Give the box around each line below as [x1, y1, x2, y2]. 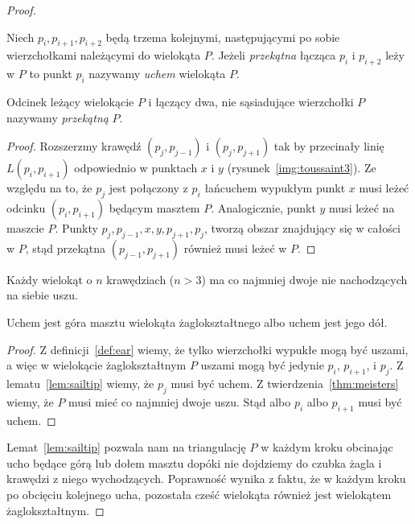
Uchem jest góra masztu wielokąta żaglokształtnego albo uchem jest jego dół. [6, 313, 388, 330]
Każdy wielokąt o [6, 270, 92, 287]
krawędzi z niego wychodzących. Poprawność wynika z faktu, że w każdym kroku [6, 470, 406, 487]
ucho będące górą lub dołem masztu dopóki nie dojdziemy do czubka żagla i [6, 454, 382, 471]
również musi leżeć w [183, 239, 287, 256]
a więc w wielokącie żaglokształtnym [6, 357, 187, 373]
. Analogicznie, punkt [211, 199, 316, 216]
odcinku [6, 199, 46, 216]
